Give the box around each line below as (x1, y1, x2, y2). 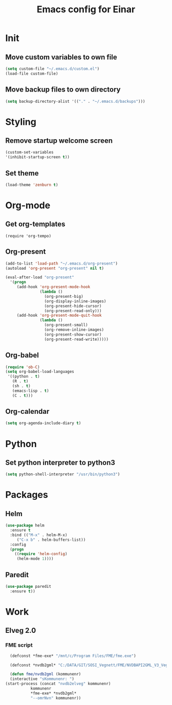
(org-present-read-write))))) (44, 337, 109, 342)
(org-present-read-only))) (44, 308, 102, 313)
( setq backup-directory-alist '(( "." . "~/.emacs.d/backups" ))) (5, 99, 145, 104)
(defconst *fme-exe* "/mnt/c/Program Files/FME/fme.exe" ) (10, 653, 137, 658)
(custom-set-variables (5, 150, 54, 155)
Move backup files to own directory (5, 85, 121, 94)
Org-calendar (5, 407, 50, 416)
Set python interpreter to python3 (5, 458, 115, 467)
